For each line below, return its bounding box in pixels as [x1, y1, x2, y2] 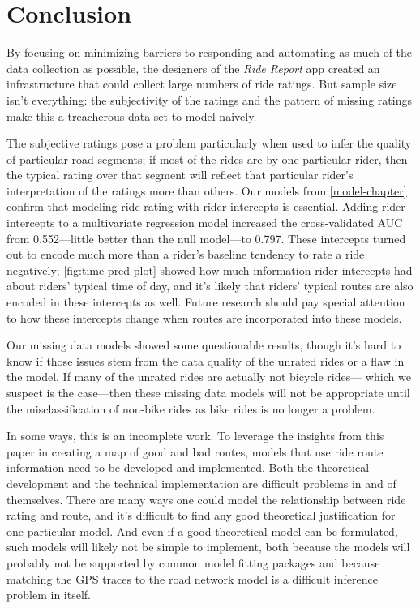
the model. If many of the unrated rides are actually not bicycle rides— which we [6, 368, 411, 385]
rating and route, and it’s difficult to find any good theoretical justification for [6, 507, 396, 524]
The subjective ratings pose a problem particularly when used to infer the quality [6, 135, 412, 152]
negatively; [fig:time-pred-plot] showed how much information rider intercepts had [6, 261, 413, 278]
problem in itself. [6, 586, 91, 603]
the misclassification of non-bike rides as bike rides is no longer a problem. [6, 400, 375, 417]
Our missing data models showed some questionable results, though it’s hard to [6, 336, 401, 353]
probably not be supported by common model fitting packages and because [6, 554, 380, 571]
